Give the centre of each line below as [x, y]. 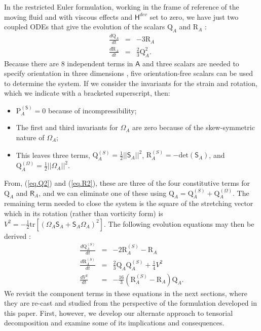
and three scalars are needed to [191, 63]
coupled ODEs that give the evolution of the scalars [85, 27]
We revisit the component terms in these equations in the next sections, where [126, 293]
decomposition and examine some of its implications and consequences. [114, 323]
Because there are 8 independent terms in [69, 63]
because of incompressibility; [92, 110]
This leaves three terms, [53, 155]
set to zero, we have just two [194, 16]
